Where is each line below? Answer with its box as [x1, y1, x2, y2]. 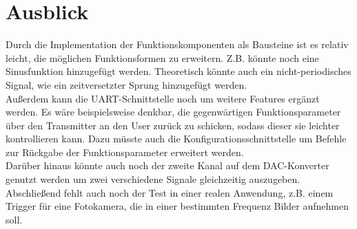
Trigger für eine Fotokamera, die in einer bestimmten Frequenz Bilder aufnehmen [6, 199, 349, 213]
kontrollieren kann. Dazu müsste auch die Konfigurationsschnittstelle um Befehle [6, 131, 347, 146]
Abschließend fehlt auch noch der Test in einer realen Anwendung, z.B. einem [6, 185, 334, 199]
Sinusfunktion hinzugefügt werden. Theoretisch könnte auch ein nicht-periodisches [6, 64, 351, 78]
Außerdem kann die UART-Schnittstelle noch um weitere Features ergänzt [6, 91, 320, 105]
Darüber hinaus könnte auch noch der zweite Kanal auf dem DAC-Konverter [6, 158, 329, 173]
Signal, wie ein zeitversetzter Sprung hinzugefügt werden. [6, 77, 247, 91]
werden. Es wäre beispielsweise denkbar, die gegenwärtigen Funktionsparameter [6, 105, 341, 119]
